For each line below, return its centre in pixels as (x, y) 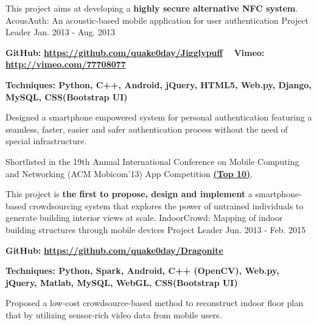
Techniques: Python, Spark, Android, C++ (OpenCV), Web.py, (142, 271)
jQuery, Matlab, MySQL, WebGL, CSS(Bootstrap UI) (122, 282)
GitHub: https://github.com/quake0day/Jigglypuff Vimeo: (135, 52)
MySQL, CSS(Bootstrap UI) (67, 96)
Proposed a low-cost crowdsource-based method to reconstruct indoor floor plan (155, 303)
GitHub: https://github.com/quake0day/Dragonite (114, 250)
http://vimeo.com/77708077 (66, 64)
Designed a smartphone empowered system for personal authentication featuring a (159, 117)
